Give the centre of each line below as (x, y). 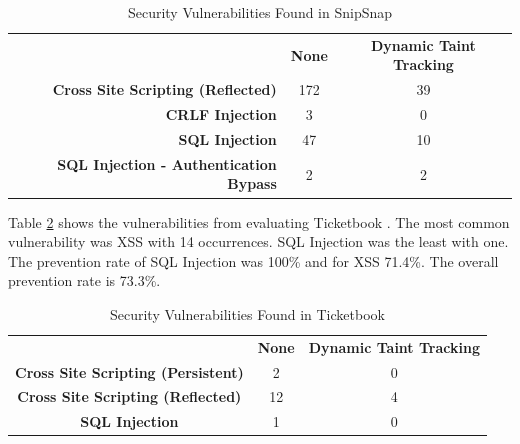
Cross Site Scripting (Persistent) (129, 371)
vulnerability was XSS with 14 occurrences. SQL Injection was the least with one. (258, 241)
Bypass (252, 183)
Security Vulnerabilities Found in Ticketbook (247, 313)
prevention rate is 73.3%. (84, 280)
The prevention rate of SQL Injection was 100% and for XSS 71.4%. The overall (253, 260)
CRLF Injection (221, 114)
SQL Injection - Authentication (167, 163)
